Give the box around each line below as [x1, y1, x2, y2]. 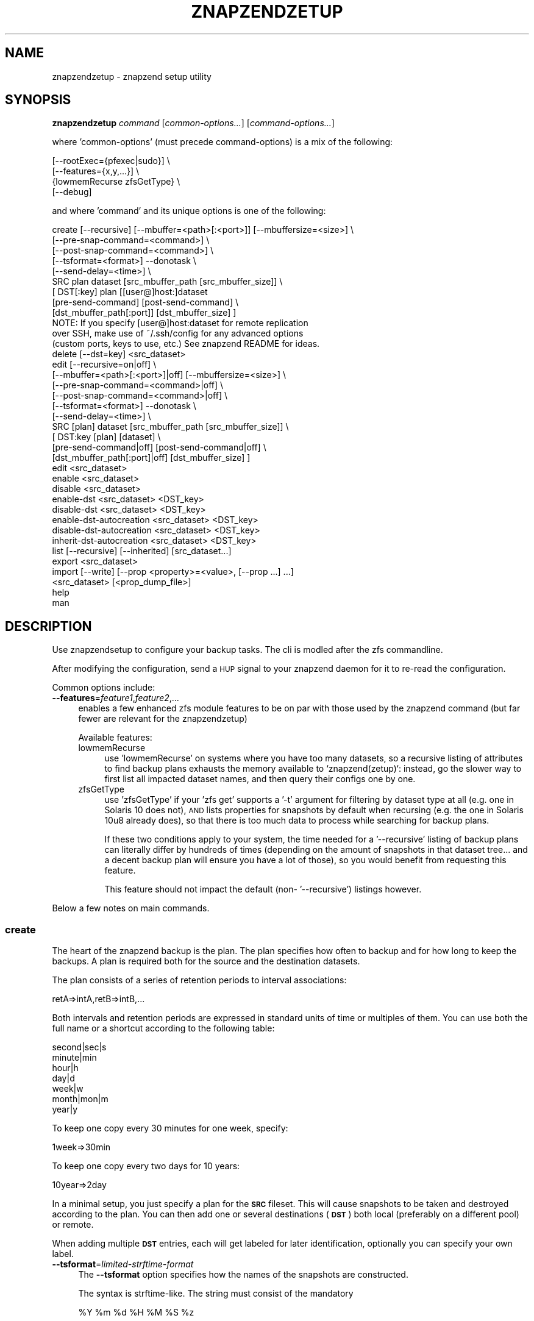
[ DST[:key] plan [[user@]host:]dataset [52, 287, 208, 297]
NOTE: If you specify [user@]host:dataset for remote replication [52, 318, 308, 329]
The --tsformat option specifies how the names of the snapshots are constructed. [78, 1269, 408, 1280]
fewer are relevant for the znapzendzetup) [78, 713, 247, 724]
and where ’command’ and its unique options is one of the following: [52, 205, 326, 216]
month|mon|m [52, 1094, 109, 1105]
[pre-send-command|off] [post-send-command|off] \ [52, 442, 266, 453]
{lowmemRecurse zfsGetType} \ [52, 176, 180, 187]
